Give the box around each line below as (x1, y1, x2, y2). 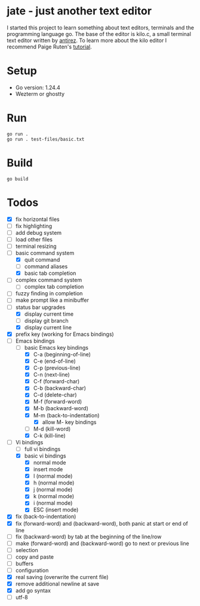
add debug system (15, 229, 62, 236)
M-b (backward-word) (33, 405, 89, 412)
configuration (15, 566, 49, 574)
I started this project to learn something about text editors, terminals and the (7, 24, 195, 31)
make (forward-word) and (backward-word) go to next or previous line (15, 540, 190, 547)
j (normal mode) (33, 486, 73, 493)
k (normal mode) (33, 493, 75, 500)
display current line (24, 323, 72, 331)
